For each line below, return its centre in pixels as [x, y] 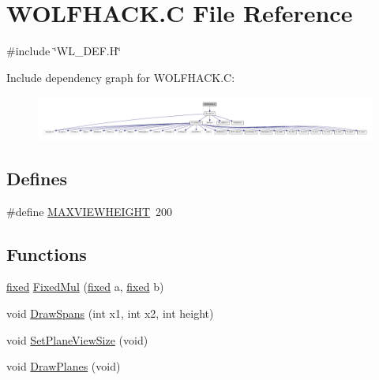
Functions [47, 253]
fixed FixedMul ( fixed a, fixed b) [85, 287]
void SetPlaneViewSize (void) [77, 339]
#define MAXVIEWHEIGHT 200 [90, 211]
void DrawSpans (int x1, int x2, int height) [110, 313]
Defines [37, 178]
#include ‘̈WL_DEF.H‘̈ [64, 51]
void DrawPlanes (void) [64, 366]
